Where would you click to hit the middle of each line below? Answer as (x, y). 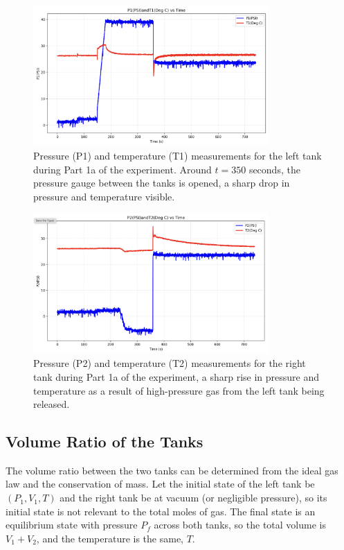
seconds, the (274, 169)
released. (52, 404)
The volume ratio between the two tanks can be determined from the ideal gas (172, 470)
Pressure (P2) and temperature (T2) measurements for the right (170, 363)
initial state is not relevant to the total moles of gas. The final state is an (161, 511)
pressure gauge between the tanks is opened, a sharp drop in (162, 183)
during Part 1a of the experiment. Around (123, 169)
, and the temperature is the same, (110, 538)
